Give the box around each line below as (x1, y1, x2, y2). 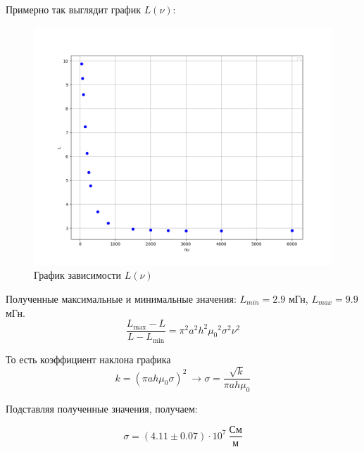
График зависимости (34, 268, 122, 282)
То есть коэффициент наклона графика (6, 351, 171, 366)
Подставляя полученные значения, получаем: (6, 401, 198, 415)
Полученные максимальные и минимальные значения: (6, 291, 237, 306)
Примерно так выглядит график (6, 2, 141, 16)
